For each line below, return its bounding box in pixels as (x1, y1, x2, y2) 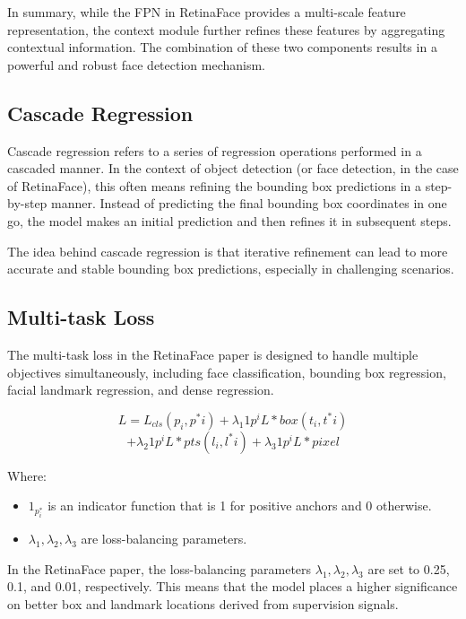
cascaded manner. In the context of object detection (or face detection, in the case (7, 159, 459, 178)
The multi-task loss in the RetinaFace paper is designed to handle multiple (7, 344, 419, 363)
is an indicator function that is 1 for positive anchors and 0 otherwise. (47, 496, 432, 515)
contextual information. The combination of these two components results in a (7, 38, 437, 57)
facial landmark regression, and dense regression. (7, 380, 274, 399)
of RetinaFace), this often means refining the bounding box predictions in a (7, 176, 421, 195)
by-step (7, 194, 47, 213)
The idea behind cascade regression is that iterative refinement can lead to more (7, 241, 448, 260)
